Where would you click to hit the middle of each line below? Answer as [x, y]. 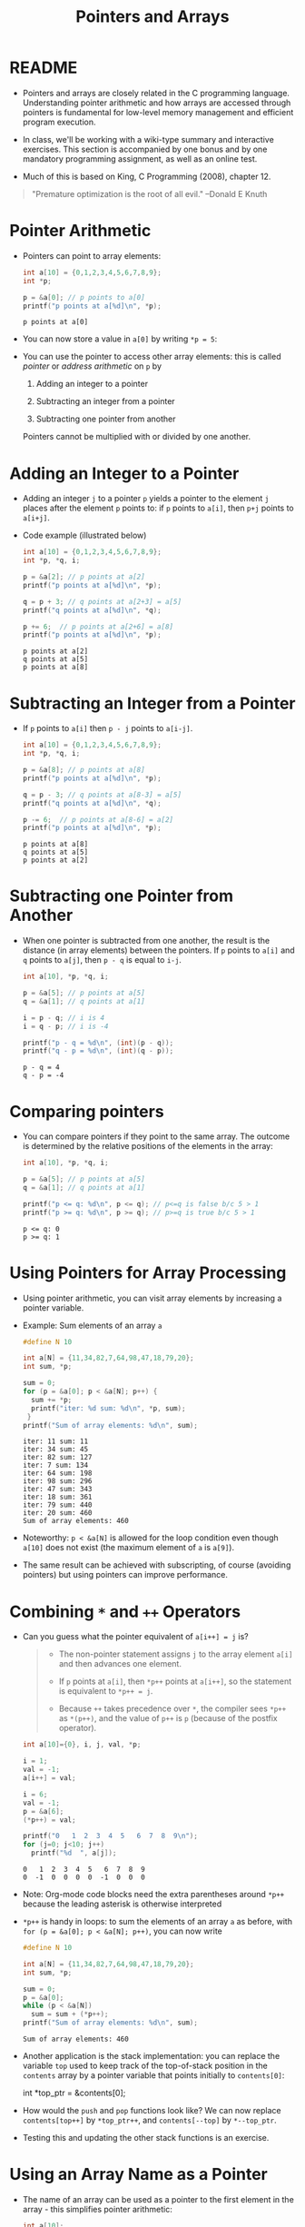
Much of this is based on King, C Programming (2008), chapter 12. [147, 176]
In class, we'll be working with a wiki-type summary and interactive [148, 139]
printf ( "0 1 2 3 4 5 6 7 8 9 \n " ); [110, 1836]
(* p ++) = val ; [49, 1820]
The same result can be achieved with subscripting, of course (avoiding [157, 1565]
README [44, 68]
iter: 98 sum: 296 [57, 1481]
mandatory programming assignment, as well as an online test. [140, 158]
